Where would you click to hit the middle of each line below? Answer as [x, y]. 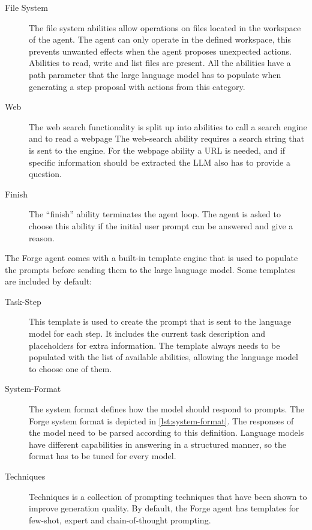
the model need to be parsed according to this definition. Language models [166, 432]
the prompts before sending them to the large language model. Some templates [150, 269]
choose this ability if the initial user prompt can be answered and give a [161, 225]
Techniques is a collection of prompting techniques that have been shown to [168, 496]
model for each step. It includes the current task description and [147, 333]
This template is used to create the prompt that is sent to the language [160, 321]
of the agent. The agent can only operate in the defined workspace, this [160, 39]
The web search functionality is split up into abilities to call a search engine [168, 126]
